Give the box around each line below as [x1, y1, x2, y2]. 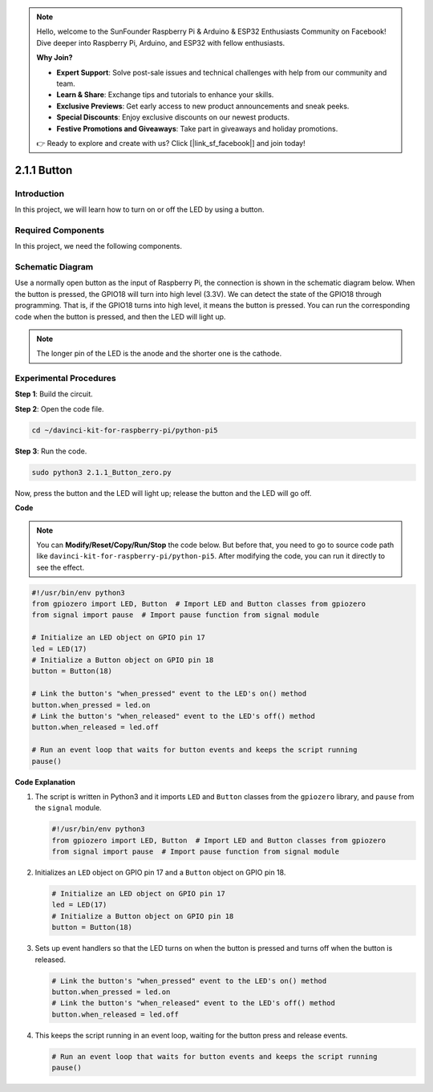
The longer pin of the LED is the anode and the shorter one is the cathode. [36, 349, 282, 359]
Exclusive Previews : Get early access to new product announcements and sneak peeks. [56, 101, 350, 111]
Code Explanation [14, 777, 75, 786]
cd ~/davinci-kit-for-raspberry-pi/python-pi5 [31, 425, 218, 435]
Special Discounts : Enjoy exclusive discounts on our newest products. [56, 112, 290, 122]
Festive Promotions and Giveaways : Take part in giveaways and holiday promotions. [56, 124, 338, 133]
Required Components [14, 225, 104, 236]
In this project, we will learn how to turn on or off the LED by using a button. [14, 205, 265, 214]
